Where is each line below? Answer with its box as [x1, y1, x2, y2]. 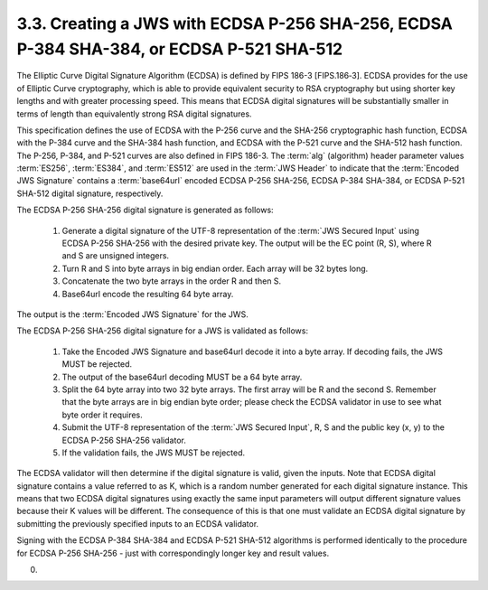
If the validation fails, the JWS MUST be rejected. [61, 447, 246, 458]
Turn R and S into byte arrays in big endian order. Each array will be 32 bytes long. [61, 263, 369, 274]
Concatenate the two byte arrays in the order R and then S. [61, 276, 282, 286]
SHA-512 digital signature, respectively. [16, 188, 164, 199]
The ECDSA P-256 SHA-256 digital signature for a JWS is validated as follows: [16, 325, 309, 336]
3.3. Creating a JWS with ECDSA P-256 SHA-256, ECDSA [16, 14, 454, 33]
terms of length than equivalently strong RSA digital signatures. [16, 108, 252, 119]
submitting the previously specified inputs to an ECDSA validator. [16, 518, 259, 529]
